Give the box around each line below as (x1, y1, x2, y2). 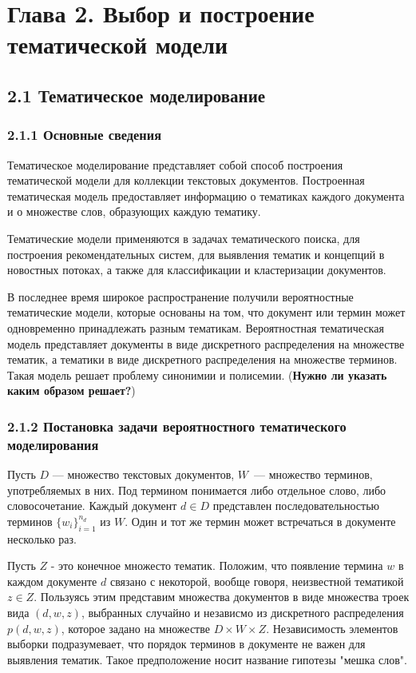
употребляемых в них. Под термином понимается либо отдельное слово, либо (7, 481, 386, 498)
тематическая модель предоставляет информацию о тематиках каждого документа (7, 187, 405, 204)
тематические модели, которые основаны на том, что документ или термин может (7, 304, 406, 321)
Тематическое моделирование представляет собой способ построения (7, 156, 343, 173)
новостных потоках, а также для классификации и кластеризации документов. (7, 261, 386, 278)
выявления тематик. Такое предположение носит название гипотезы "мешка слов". (7, 651, 407, 667)
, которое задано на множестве (61, 619, 210, 636)
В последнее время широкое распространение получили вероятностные (7, 288, 354, 305)
